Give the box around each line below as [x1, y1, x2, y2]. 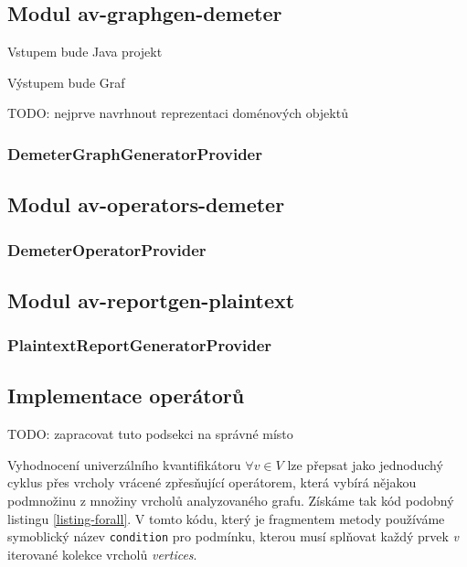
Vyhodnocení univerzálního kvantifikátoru [7, 455, 241, 474]
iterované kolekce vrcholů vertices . [7, 544, 197, 563]
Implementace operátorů [7, 381, 245, 410]
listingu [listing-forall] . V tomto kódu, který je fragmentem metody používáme [7, 508, 445, 528]
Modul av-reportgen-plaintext [7, 285, 295, 314]
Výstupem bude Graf [7, 72, 125, 91]
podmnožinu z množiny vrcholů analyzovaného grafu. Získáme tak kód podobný [7, 491, 454, 510]
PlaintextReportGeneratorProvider [7, 334, 272, 357]
